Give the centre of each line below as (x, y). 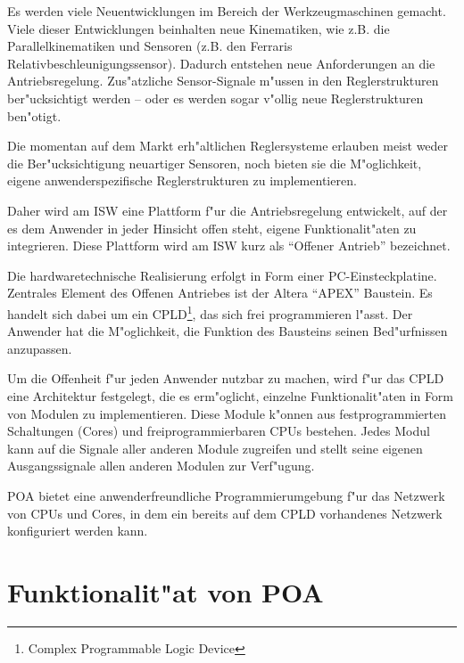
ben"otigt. (34, 115)
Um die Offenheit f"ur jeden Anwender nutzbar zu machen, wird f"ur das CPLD (226, 378)
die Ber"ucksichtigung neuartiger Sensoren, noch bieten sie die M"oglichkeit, (215, 163)
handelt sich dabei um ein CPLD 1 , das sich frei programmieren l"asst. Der (210, 312)
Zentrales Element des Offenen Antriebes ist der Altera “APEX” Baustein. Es (220, 293)
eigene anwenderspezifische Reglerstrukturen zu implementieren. (182, 180)
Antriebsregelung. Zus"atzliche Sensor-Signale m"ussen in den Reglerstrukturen (223, 81)
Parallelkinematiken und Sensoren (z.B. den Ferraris (150, 46)
